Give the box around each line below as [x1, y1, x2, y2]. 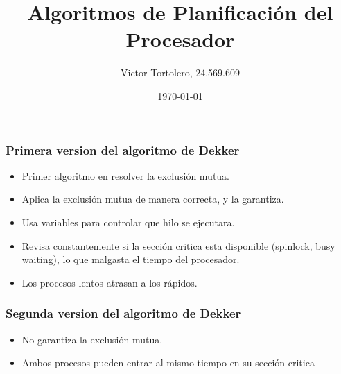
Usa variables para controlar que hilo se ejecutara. [21, 214, 235, 229]
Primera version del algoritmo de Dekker [6, 141, 240, 158]
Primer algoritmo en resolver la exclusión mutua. [21, 168, 230, 182]
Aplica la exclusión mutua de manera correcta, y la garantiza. [21, 192, 284, 206]
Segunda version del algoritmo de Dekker [6, 305, 241, 322]
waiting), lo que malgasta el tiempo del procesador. [21, 252, 240, 266]
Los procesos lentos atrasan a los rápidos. [21, 275, 198, 289]
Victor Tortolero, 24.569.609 [120, 65, 241, 80]
